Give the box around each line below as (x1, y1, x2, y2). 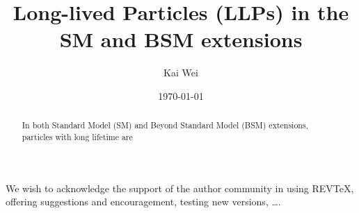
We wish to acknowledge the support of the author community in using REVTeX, (6, 180, 354, 195)
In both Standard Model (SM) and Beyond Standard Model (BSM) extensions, (22, 119, 308, 131)
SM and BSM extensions (59, 25, 303, 53)
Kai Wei (163, 65, 198, 80)
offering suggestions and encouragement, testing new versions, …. (6, 194, 281, 209)
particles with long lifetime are (22, 130, 133, 142)
